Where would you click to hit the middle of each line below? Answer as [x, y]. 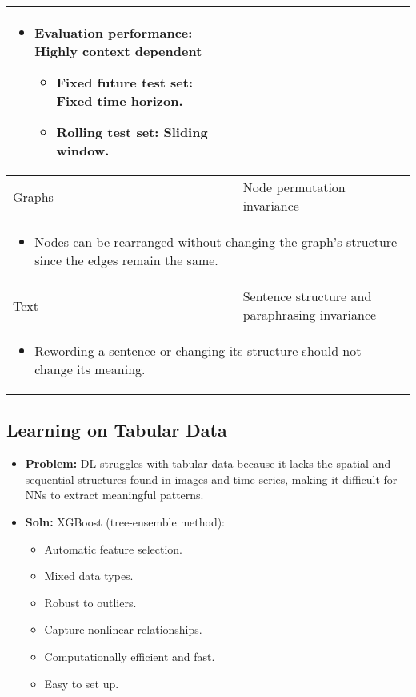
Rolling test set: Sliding [132, 132]
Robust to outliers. [90, 602]
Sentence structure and [307, 296]
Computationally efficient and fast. [130, 656]
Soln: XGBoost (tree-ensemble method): [125, 521]
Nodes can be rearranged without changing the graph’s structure [216, 242]
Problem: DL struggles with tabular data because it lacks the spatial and [208, 463]
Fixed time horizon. [120, 101]
